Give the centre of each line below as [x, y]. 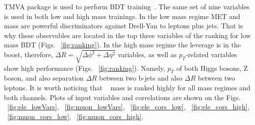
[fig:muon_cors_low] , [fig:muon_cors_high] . [76, 116]
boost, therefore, [29, 54]
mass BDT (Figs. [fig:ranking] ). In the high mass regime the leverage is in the [122, 45]
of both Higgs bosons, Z [212, 68]
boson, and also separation [44, 78]
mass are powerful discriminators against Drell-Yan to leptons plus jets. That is [124, 26]
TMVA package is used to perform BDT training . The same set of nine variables [127, 6]
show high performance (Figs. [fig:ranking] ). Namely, [85, 68]
